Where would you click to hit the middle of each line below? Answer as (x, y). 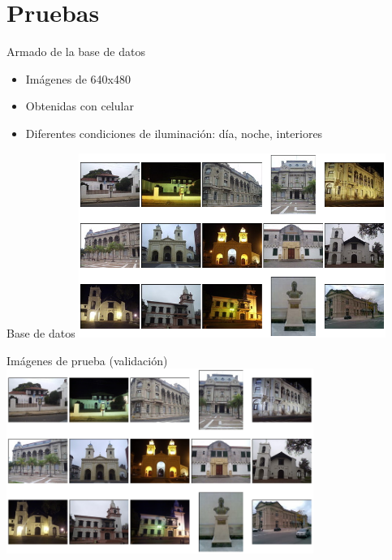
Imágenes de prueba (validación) (87, 360)
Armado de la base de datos (76, 52)
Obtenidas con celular (80, 106)
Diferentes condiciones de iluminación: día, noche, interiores (174, 133)
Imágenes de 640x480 (78, 78)
